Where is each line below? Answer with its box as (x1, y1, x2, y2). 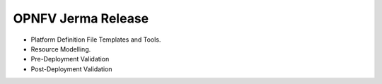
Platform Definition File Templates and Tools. (30, 35, 161, 44)
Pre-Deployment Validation (30, 55, 110, 64)
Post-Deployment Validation (30, 64, 112, 73)
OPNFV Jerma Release (13, 11, 149, 26)
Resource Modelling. (30, 44, 91, 53)
